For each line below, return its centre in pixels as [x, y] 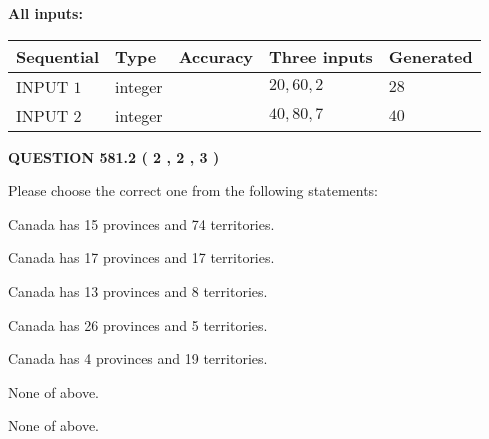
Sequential [58, 56]
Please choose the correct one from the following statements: [193, 190]
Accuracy [216, 56]
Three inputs [321, 56]
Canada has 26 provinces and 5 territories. [138, 324]
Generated [430, 56]
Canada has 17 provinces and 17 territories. [141, 257]
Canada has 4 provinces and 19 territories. [138, 358]
